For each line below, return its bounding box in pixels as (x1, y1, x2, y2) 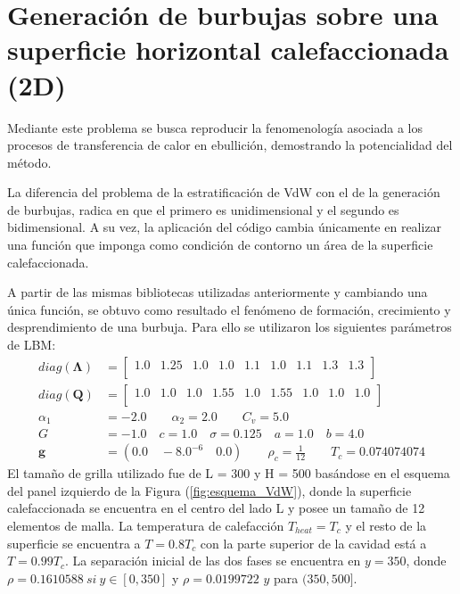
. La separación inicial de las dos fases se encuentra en (64, 551, 361, 570)
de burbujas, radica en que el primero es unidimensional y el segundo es (7, 200, 399, 219)
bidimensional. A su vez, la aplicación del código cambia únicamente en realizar (7, 218, 442, 236)
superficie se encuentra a (7, 533, 141, 552)
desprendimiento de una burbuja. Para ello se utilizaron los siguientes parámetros (7, 318, 452, 336)
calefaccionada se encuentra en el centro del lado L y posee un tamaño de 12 (7, 499, 425, 517)
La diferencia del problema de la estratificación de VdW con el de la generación (7, 183, 440, 202)
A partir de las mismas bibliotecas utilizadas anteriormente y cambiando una (7, 283, 428, 301)
